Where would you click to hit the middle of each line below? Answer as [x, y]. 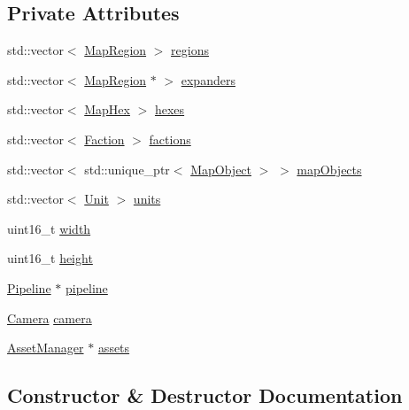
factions [170, 139]
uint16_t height [50, 258]
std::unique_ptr [127, 169]
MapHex [107, 109]
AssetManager [46, 348]
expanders [208, 79]
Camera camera [50, 317]
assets [114, 348]
